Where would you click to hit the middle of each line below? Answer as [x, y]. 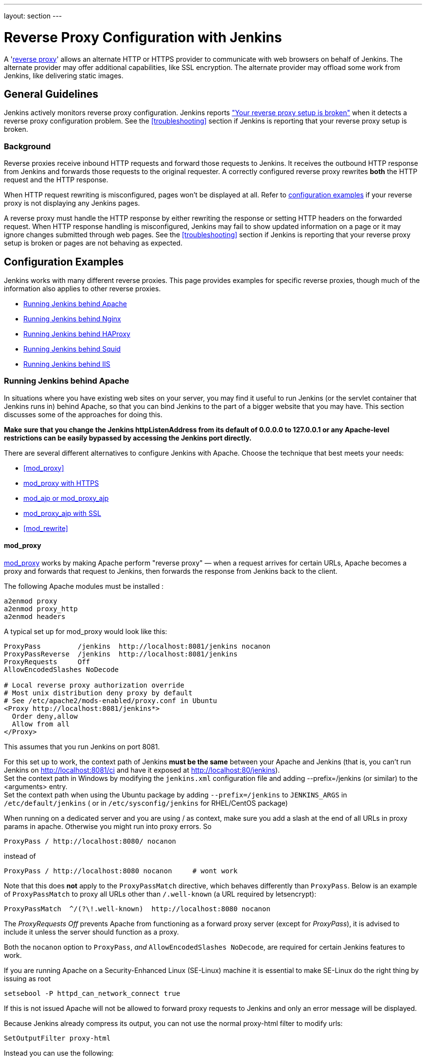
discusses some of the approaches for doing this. [83, 414]
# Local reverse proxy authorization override [94, 685]
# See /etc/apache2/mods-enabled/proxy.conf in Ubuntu [111, 700]
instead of [20, 856]
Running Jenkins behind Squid [72, 349]
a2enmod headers [35, 616]
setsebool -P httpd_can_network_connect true [92, 993]
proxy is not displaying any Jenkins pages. [72, 203]
